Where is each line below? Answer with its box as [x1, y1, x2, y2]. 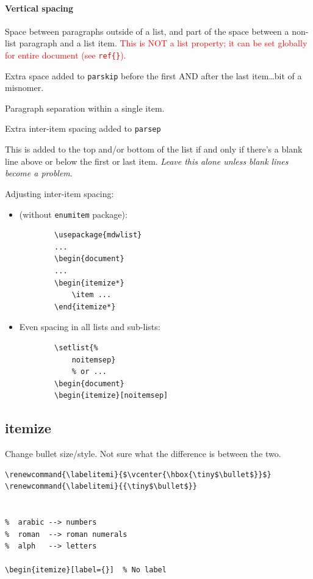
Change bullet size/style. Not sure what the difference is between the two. [5, 447, 281, 460]
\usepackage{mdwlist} [54, 231, 142, 240]
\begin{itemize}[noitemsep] [54, 391, 168, 400]
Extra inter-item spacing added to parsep [5, 122, 161, 135]
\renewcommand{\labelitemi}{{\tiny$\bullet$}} [5, 482, 197, 491]
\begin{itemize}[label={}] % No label [5, 566, 167, 575]
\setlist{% [54, 343, 98, 352]
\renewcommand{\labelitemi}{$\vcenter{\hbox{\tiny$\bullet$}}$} [5, 470, 272, 479]
